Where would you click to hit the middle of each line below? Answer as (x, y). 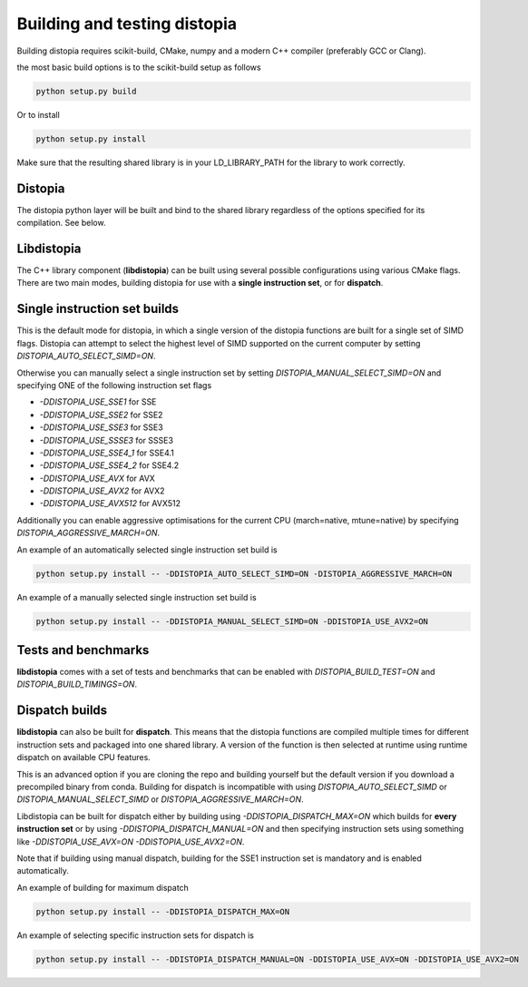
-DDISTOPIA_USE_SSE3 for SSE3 (101, 427)
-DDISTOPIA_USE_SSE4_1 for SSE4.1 (107, 453)
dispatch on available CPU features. (84, 757)
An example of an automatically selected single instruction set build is (147, 550)
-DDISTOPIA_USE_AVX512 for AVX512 (110, 503)
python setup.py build (86, 91)
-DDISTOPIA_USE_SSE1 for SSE (98, 402)
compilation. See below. (61, 223)
